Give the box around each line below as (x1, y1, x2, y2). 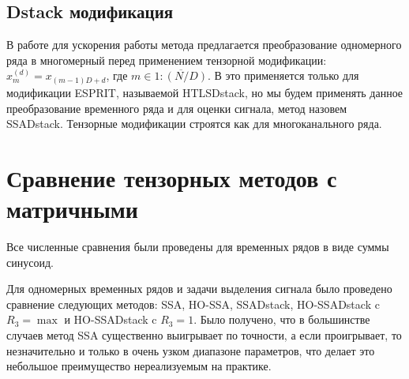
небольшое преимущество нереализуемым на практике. (6, 358, 272, 374)
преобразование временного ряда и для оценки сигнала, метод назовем (6, 99, 347, 116)
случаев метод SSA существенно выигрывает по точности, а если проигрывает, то (6, 326, 402, 343)
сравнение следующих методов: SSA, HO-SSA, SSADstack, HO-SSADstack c (6, 295, 380, 312)
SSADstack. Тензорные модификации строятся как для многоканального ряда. (6, 115, 382, 132)
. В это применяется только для (208, 67, 359, 84)
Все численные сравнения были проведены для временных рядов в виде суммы (6, 238, 389, 254)
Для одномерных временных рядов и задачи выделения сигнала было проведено (6, 280, 392, 297)
